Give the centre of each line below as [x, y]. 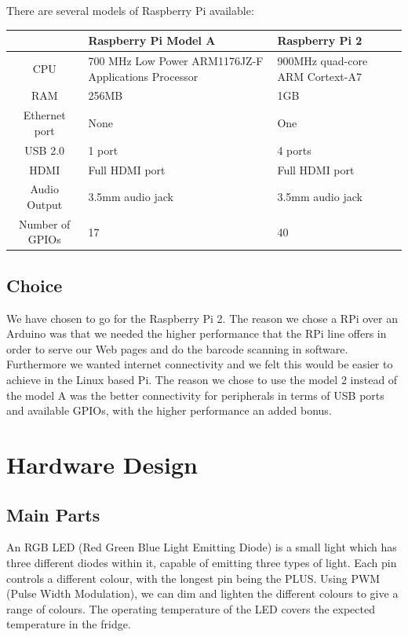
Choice [35, 285]
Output [45, 204]
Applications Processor [143, 76]
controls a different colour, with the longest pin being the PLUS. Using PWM [193, 578]
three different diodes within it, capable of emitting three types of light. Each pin [202, 562]
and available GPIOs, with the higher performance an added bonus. [169, 410]
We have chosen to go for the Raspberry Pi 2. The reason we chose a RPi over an [202, 318]
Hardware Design [102, 465]
